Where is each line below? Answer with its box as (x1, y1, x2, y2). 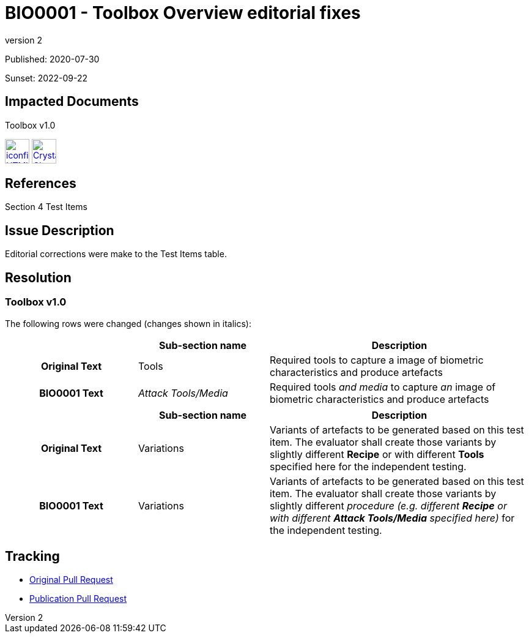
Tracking (5, 548, 60, 564)
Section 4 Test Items (5, 201, 87, 212)
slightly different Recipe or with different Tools (270, 448, 484, 460)
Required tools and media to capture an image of (270, 380, 496, 393)
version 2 (5, 34, 42, 45)
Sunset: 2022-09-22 (5, 72, 88, 83)
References (5, 176, 76, 192)
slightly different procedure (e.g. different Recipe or (270, 499, 507, 512)
